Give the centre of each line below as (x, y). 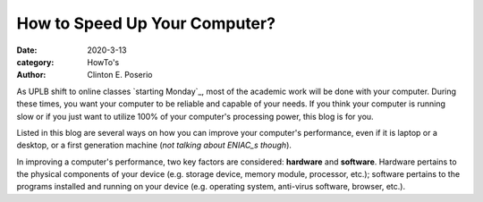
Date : (27, 50)
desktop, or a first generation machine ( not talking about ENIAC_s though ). (154, 145)
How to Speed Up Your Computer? (146, 23)
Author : (31, 75)
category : (35, 62)
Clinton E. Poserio (120, 75)
